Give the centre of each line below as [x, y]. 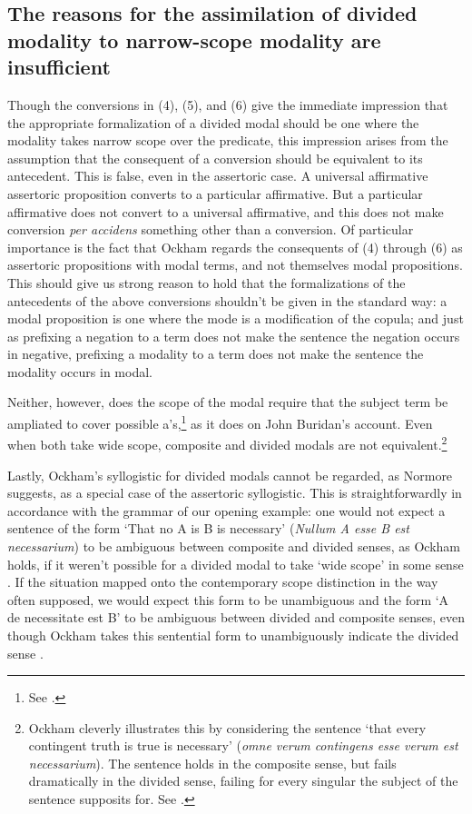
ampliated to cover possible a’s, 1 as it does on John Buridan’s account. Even [220, 422]
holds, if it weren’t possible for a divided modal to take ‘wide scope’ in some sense [236, 564]
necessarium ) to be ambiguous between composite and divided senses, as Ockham [234, 546]
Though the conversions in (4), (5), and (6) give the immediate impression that [228, 104]
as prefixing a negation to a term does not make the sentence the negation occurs [234, 336]
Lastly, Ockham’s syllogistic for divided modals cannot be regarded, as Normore [230, 475]
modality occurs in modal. [80, 371]
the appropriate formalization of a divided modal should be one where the [213, 122]
